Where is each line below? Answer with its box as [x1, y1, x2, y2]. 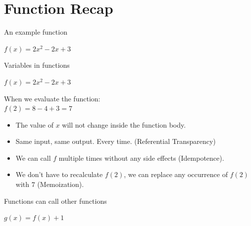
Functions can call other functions [4, 195, 107, 206]
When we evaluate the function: [4, 93, 100, 103]
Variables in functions [4, 60, 70, 70]
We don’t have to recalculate [15, 169, 103, 180]
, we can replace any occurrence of [124, 169, 228, 180]
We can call [15, 152, 51, 163]
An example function [4, 27, 67, 37]
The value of [15, 119, 54, 130]
